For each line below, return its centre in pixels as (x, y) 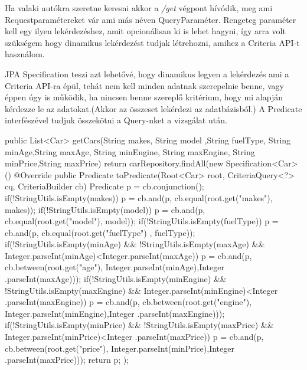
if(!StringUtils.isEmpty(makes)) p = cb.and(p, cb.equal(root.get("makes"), (139, 197)
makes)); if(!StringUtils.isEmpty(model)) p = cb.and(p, (105, 209)
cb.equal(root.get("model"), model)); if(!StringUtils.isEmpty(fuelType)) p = (142, 221)
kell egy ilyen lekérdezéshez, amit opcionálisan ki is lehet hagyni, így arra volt (145, 31)
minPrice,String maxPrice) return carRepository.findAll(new (114, 163)
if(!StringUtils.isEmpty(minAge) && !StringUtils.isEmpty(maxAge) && (135, 244)
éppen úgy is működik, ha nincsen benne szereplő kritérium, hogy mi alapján (144, 97)
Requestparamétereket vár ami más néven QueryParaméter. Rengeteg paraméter (151, 19)
